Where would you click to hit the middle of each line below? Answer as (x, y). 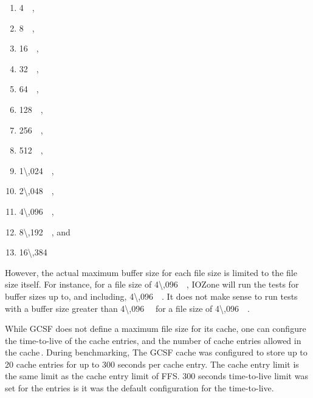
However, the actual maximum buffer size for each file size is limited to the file (151, 272)
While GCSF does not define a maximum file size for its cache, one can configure (156, 329)
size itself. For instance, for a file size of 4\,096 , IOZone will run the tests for (152, 284)
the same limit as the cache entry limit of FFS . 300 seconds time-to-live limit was (156, 376)
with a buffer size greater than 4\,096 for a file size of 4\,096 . (127, 308)
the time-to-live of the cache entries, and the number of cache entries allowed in (153, 340)
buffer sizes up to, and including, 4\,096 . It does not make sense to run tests (151, 296)
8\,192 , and (45, 231)
